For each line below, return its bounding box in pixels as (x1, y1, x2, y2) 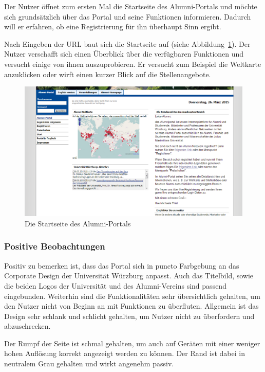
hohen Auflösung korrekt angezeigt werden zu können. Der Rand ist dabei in (4, 348, 245, 359)
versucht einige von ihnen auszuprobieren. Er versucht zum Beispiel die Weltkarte (4, 58, 261, 69)
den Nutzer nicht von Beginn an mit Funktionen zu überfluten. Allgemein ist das (4, 300, 259, 311)
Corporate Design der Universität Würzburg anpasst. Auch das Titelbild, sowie (4, 270, 254, 281)
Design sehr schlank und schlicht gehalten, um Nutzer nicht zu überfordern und (4, 310, 255, 321)
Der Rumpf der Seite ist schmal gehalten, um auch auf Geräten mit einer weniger (4, 338, 260, 348)
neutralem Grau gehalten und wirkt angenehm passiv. (4, 358, 174, 369)
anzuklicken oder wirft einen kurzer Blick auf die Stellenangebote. (4, 68, 211, 79)
